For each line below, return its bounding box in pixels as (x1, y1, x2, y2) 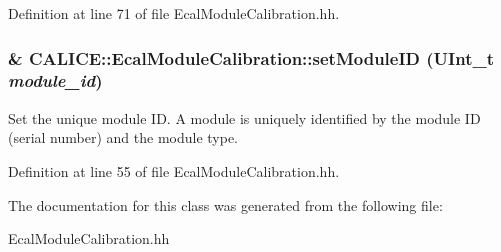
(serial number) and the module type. (8, 127, 239, 148)
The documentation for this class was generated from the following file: (8, 194, 443, 215)
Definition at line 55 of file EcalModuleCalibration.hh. (8, 160, 340, 181)
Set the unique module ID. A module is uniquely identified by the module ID (8, 107, 481, 128)
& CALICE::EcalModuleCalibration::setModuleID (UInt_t (8, 45, 494, 70)
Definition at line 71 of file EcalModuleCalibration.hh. (8, 3, 340, 23)
